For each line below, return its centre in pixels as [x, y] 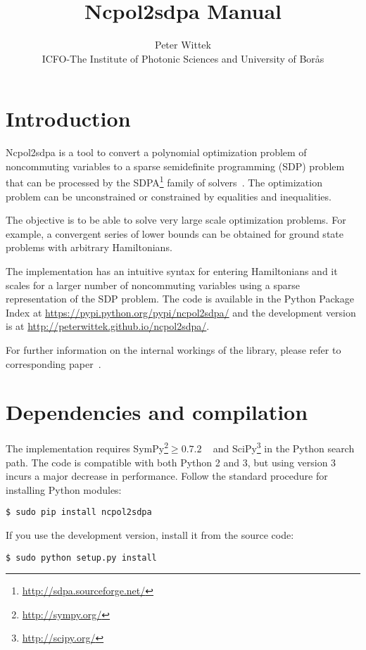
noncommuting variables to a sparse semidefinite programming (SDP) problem [175, 166]
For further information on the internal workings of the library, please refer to [173, 350]
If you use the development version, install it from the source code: [150, 535]
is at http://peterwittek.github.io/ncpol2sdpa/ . [108, 326]
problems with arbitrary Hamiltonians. [89, 247]
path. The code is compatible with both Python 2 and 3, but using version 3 [171, 462]
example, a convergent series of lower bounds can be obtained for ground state [175, 233]
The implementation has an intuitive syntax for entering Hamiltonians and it [172, 271]
